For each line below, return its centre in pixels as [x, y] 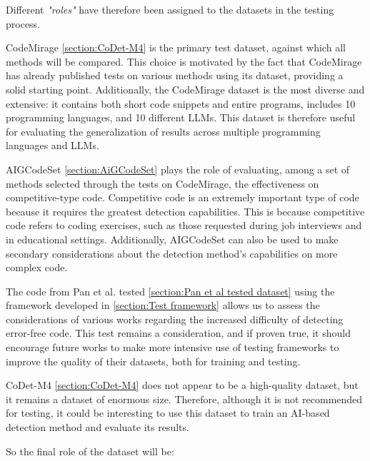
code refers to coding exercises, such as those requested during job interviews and [184, 225]
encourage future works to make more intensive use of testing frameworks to [172, 347]
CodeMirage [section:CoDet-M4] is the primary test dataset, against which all [176, 47]
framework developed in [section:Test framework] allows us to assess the [163, 305]
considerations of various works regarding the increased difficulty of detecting [175, 319]
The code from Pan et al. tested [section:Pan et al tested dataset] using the [170, 291]
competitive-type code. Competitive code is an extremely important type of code [182, 197]
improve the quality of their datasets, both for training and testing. [153, 361]
